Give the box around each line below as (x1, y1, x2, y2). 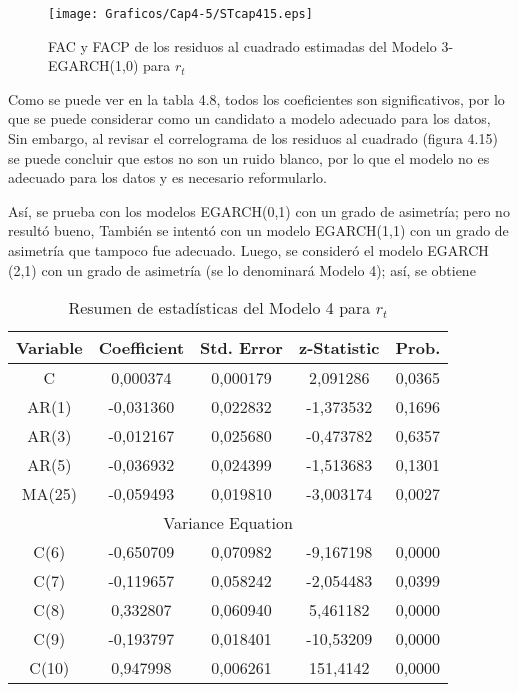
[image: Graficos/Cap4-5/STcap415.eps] (48, 7, 313, 21)
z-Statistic (298, 336, 380, 360)
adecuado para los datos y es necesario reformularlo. (8, 167, 327, 188)
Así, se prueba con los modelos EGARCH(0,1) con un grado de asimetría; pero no (8, 200, 510, 221)
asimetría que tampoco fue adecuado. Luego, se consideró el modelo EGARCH (8, 240, 489, 260)
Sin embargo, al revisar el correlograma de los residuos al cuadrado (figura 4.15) (8, 128, 498, 149)
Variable (16, 336, 83, 360)
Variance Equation (163, 511, 293, 535)
